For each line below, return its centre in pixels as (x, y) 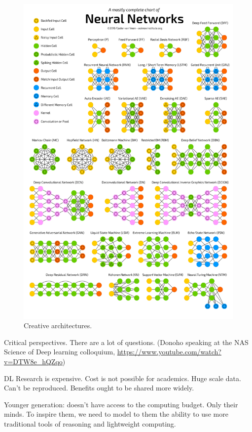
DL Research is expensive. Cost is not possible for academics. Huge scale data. (123, 378)
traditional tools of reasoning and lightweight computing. (90, 423)
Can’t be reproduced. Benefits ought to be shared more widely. (99, 388)
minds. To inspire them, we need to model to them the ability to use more (116, 414)
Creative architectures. (58, 325)
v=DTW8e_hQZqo (33, 361)
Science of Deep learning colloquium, (60, 352)
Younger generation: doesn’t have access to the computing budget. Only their (121, 404)
